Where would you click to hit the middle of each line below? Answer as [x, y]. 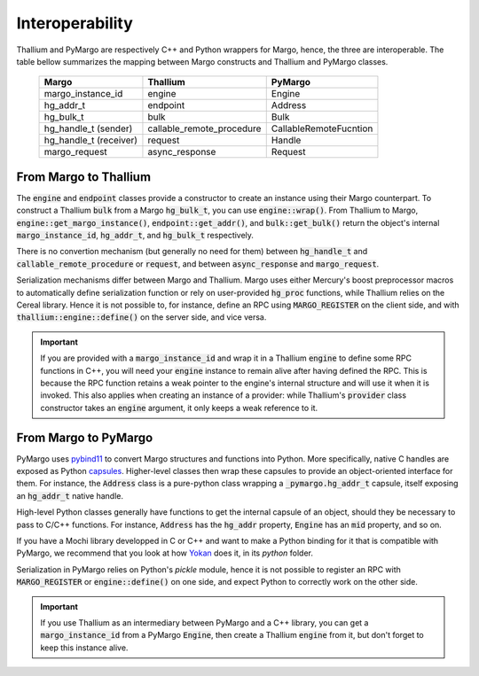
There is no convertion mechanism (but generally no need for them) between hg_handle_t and [192, 252]
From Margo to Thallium [83, 177]
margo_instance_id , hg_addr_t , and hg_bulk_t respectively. [135, 236]
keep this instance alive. [84, 648]
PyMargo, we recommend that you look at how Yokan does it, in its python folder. [165, 553]
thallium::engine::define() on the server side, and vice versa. [141, 317]
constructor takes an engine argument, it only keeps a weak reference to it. [179, 408]
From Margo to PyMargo [85, 437]
